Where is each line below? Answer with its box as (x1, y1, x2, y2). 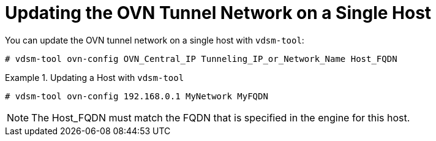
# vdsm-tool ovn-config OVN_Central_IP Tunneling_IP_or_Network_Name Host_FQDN (5, 53, 397, 64)
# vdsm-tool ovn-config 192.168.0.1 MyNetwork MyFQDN (5, 91, 268, 101)
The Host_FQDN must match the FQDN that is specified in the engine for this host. (31, 111, 410, 124)
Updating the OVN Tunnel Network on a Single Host (5, 2, 432, 23)
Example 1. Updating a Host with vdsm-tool (5, 72, 184, 83)
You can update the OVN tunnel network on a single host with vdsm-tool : (5, 34, 304, 45)
